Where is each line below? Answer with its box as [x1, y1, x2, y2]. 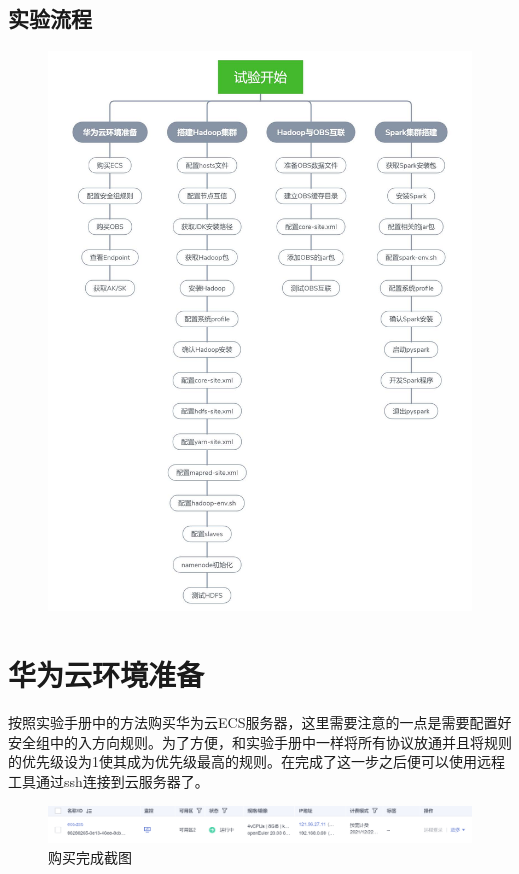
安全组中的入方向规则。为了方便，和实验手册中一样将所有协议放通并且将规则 [8, 731, 512, 752]
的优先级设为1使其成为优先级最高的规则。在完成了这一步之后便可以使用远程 [8, 751, 505, 772]
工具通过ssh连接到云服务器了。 [8, 770, 209, 791]
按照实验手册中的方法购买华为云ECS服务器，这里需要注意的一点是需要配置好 [8, 712, 512, 733]
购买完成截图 [48, 846, 132, 867]
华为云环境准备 [8, 654, 205, 695]
